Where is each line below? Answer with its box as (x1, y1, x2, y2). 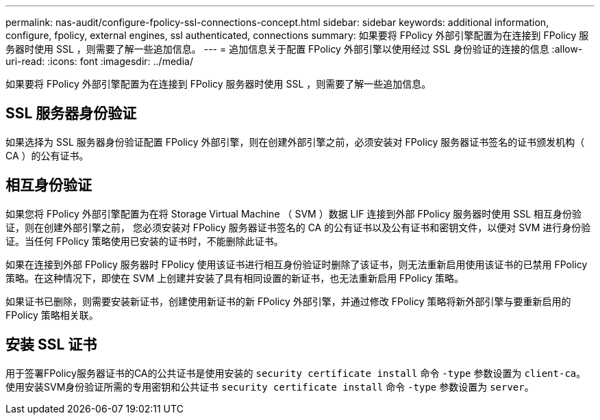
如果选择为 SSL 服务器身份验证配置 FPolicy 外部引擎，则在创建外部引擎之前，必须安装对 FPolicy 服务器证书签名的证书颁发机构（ (5, 135, 585, 148)
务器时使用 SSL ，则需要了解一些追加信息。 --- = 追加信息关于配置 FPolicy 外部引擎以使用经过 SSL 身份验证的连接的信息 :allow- (5, 43, 583, 55)
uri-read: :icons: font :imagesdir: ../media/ (5, 55, 193, 67)
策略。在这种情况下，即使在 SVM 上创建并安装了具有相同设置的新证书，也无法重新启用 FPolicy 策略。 (5, 272, 464, 284)
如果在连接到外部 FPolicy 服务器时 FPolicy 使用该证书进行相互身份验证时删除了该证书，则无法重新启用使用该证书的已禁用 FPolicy (5, 258, 588, 270)
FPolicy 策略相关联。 (5, 309, 99, 321)
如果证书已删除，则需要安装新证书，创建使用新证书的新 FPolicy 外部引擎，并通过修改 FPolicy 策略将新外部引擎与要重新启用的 (5, 295, 571, 307)
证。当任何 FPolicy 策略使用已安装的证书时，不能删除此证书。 (5, 235, 284, 247)
